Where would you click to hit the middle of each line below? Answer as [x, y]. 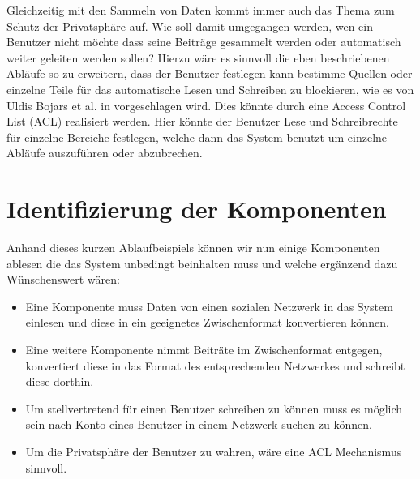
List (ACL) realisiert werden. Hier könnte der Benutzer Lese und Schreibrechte [202, 121]
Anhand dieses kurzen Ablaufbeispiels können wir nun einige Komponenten [193, 248]
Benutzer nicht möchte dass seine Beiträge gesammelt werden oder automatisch [204, 42]
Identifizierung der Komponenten [197, 209]
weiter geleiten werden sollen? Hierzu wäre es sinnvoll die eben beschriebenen [198, 57]
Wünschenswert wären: [63, 279]
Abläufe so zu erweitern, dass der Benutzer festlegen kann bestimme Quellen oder [210, 73]
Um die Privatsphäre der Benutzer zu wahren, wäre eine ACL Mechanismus [214, 451]
